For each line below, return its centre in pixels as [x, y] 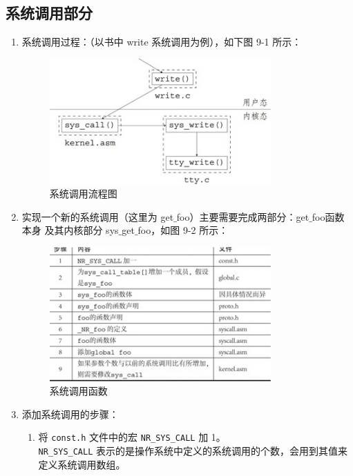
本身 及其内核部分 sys [70, 230]
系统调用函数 [78, 391]
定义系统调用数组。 [82, 464]
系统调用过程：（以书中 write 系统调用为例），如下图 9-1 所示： [162, 42]
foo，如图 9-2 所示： [183, 230]
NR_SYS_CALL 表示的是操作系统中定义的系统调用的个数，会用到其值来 [193, 451]
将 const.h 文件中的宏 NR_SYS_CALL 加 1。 [132, 437]
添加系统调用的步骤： [70, 414]
